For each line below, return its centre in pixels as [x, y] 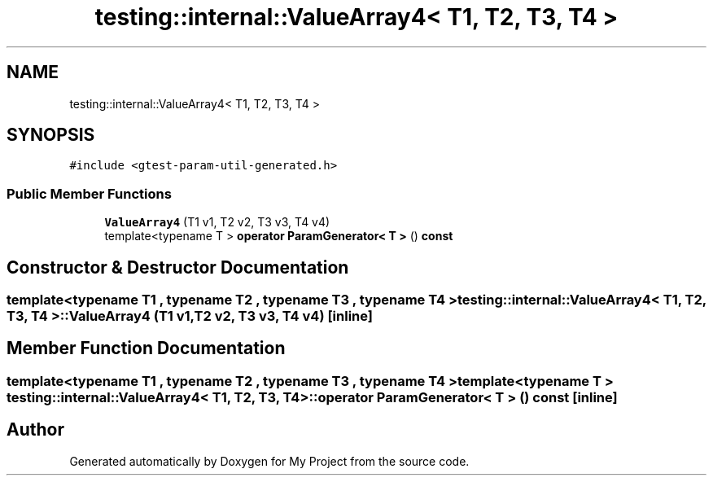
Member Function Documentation [146, 348]
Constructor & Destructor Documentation [178, 267]
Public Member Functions [89, 193]
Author [35, 430]
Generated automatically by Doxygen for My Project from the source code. [269, 461]
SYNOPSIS [51, 135]
